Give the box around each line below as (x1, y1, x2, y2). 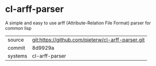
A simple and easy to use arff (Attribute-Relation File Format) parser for (5, 20, 152, 26)
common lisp (5, 25, 32, 31)
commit (7, 44, 25, 51)
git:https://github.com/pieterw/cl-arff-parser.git (32, 36, 145, 43)
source (7, 36, 24, 43)
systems (7, 52, 27, 59)
